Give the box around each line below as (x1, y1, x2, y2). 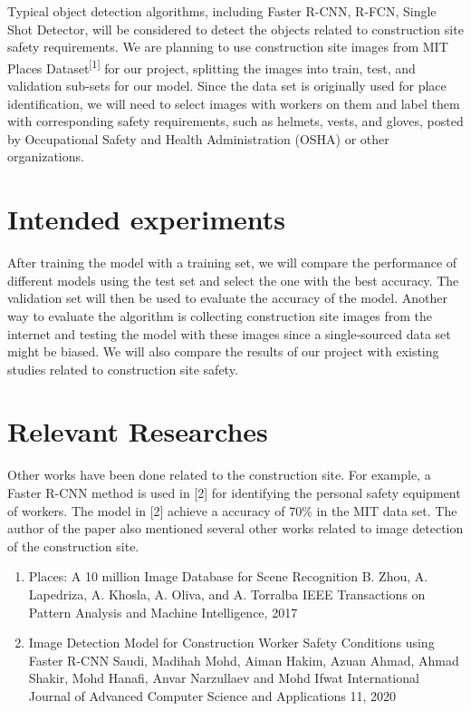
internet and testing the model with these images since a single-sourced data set (7, 324, 451, 343)
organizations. (7, 147, 84, 166)
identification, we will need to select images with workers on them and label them (7, 93, 460, 112)
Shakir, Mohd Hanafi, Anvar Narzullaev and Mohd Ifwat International (28, 668, 419, 687)
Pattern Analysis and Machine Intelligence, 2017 (28, 602, 298, 621)
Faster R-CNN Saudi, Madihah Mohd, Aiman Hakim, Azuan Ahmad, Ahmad (28, 650, 459, 669)
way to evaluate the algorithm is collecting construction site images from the (7, 306, 432, 325)
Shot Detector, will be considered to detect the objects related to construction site (7, 19, 464, 38)
